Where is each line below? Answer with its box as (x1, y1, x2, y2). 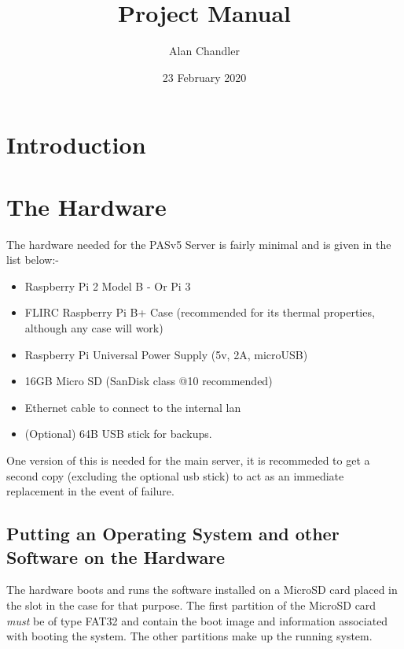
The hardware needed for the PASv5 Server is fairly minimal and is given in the (6, 235, 391, 252)
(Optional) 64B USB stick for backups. (24, 425, 212, 442)
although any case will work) (24, 320, 163, 336)
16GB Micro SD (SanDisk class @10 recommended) (24, 373, 273, 389)
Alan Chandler (169, 43, 240, 59)
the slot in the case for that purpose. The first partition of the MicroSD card (6, 596, 376, 613)
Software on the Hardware (6, 544, 226, 569)
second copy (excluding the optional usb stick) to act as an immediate (6, 467, 344, 484)
